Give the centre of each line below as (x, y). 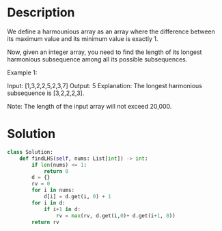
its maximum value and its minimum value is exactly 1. (83, 38)
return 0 (56, 171)
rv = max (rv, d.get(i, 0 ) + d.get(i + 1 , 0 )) (115, 216)
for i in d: (49, 203)
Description (41, 13)
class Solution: (30, 152)
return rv (45, 222)
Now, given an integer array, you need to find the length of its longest (105, 52)
